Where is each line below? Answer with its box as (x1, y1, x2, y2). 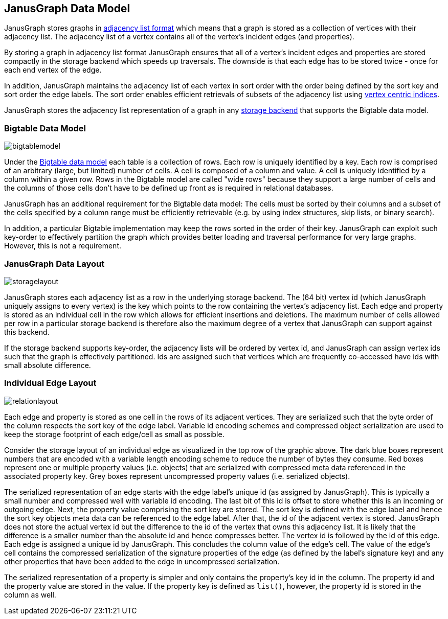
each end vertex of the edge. (4, 65, 102, 75)
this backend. (4, 327, 50, 336)
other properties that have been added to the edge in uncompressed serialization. (4, 557, 280, 566)
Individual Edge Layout (4, 378, 97, 388)
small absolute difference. (4, 360, 91, 370)
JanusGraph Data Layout (4, 258, 105, 269)
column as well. (4, 590, 56, 599)
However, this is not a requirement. (4, 241, 121, 250)
